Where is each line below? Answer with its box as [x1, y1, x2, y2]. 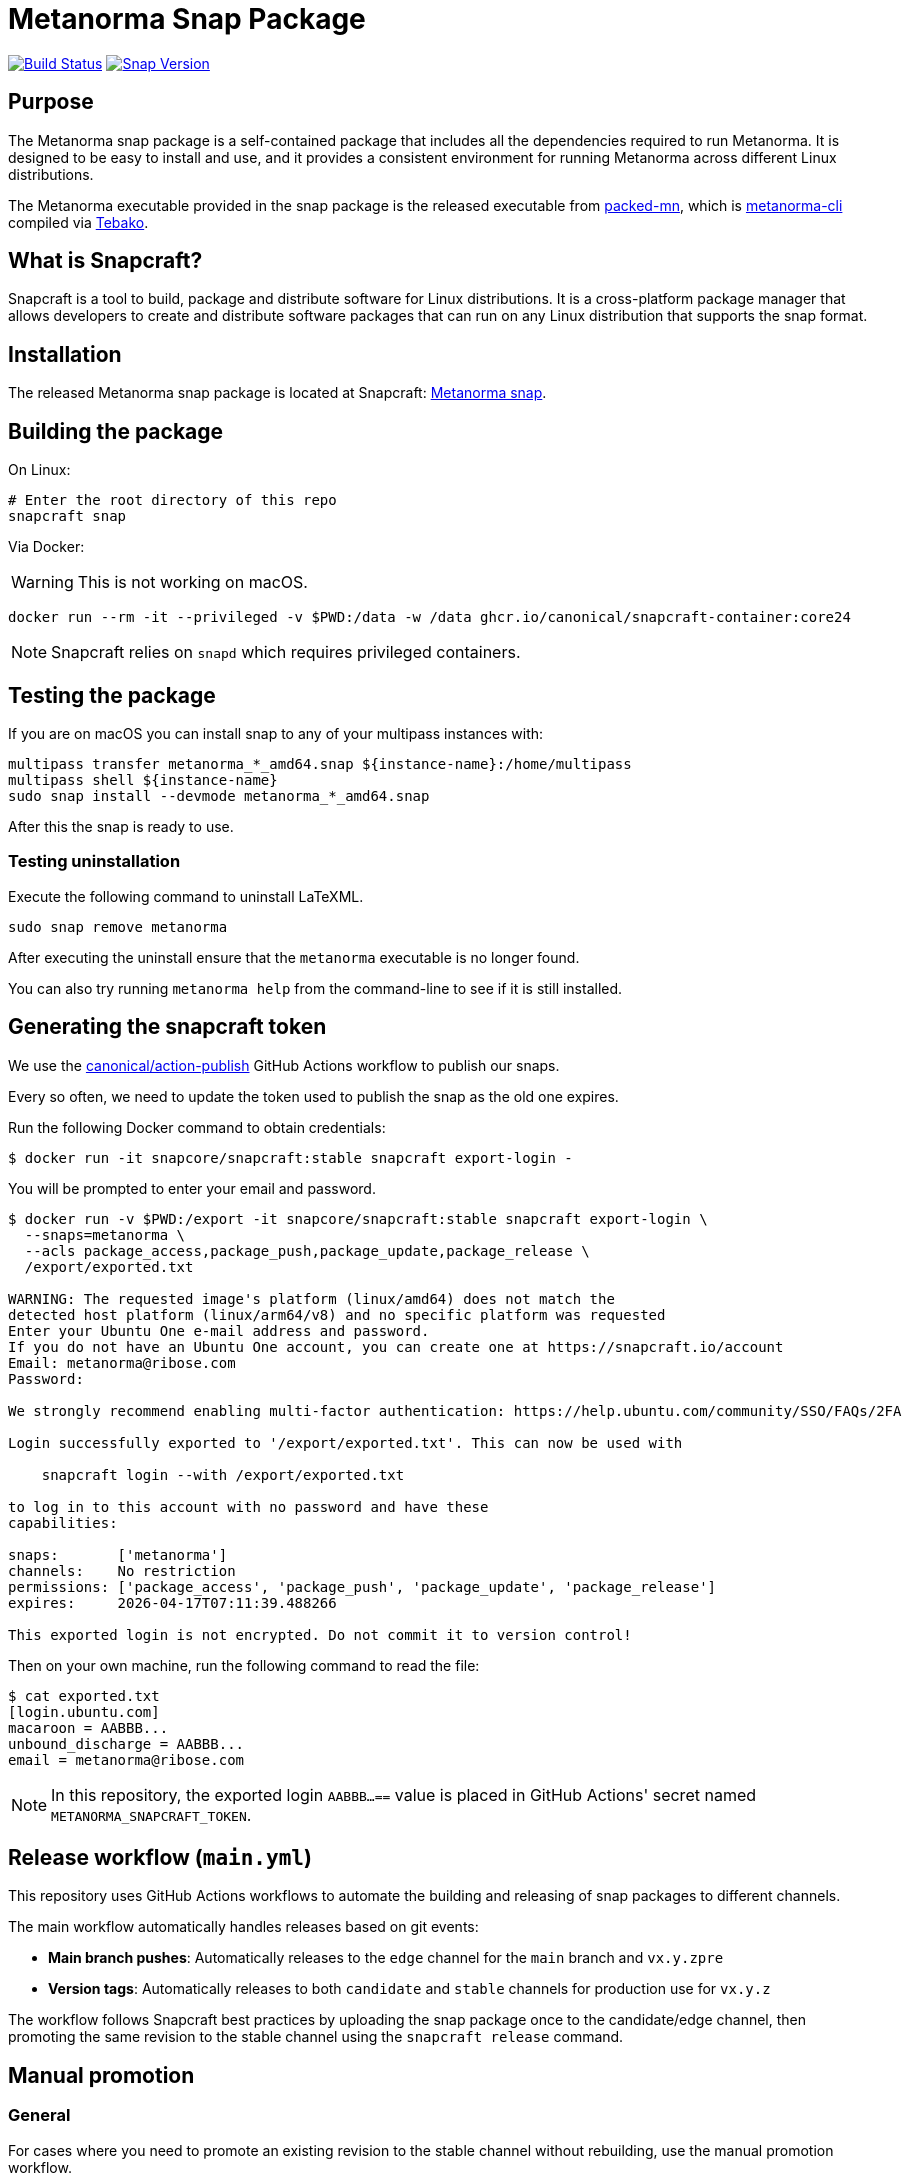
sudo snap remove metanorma [8, 918, 228, 935]
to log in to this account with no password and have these [8, 1498, 489, 1515]
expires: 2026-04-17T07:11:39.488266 [8, 1594, 337, 1611]
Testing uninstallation [8, 851, 181, 872]
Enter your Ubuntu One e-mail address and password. [8, 1322, 430, 1339]
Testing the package [8, 682, 216, 708]
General [8, 2105, 71, 2126]
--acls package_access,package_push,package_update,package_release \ [24, 1242, 590, 1259]
